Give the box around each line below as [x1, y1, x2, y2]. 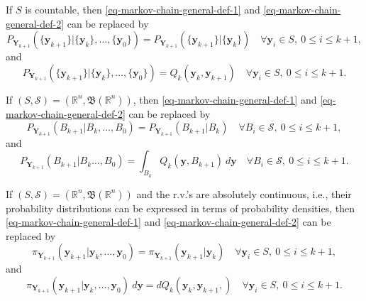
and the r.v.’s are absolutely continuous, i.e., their [136, 186, 352, 201]
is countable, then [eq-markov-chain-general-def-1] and [25, 2, 260, 16]
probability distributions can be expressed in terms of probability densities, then [6, 200, 355, 215]
